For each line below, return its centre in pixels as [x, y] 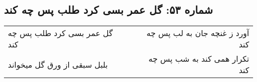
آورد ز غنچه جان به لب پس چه [198, 33]
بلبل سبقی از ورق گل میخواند [58, 64]
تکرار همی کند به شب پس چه [199, 59]
